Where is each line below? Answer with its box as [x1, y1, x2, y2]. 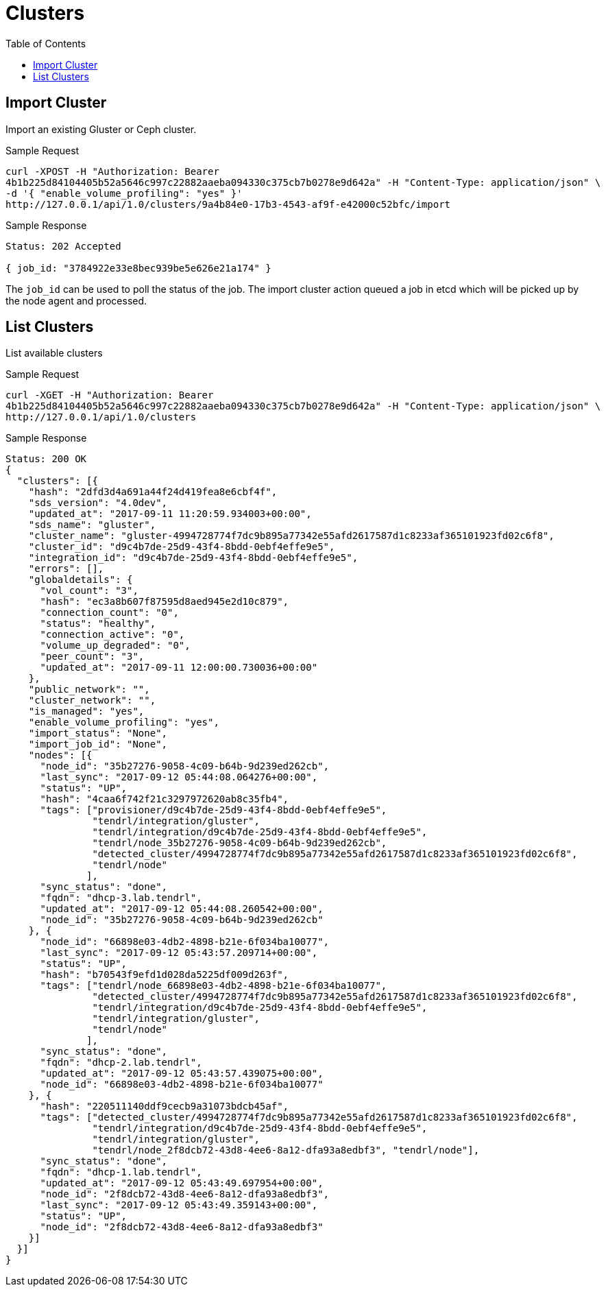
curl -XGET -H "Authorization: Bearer [5, 390, 214, 401]
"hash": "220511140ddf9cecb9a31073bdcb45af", [40, 1101, 289, 1112]
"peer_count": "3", [40, 651, 145, 662]
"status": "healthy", [40, 618, 156, 630]
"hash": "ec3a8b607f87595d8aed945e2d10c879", [40, 596, 289, 608]
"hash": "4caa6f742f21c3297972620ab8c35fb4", [40, 793, 289, 805]
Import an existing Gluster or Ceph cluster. [5, 123, 197, 135]
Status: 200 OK [5, 453, 87, 465]
